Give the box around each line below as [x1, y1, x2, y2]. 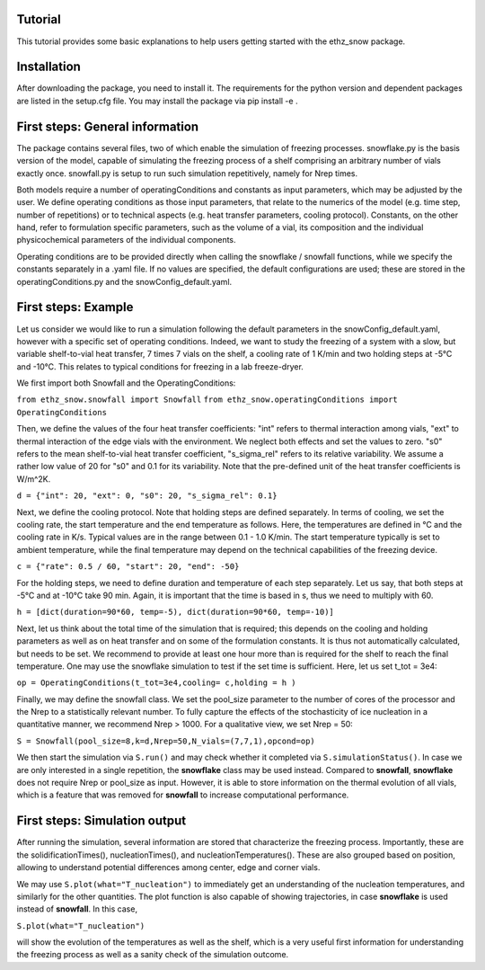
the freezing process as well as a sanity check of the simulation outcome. [16, 949, 289, 960]
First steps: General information [16, 119, 199, 134]
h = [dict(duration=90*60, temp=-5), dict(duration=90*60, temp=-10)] [16, 607, 334, 618]
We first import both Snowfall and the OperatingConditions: [16, 378, 236, 388]
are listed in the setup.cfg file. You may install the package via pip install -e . [16, 95, 298, 106]
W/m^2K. [16, 473, 51, 485]
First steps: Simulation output [16, 814, 187, 829]
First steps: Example [16, 299, 134, 315]
